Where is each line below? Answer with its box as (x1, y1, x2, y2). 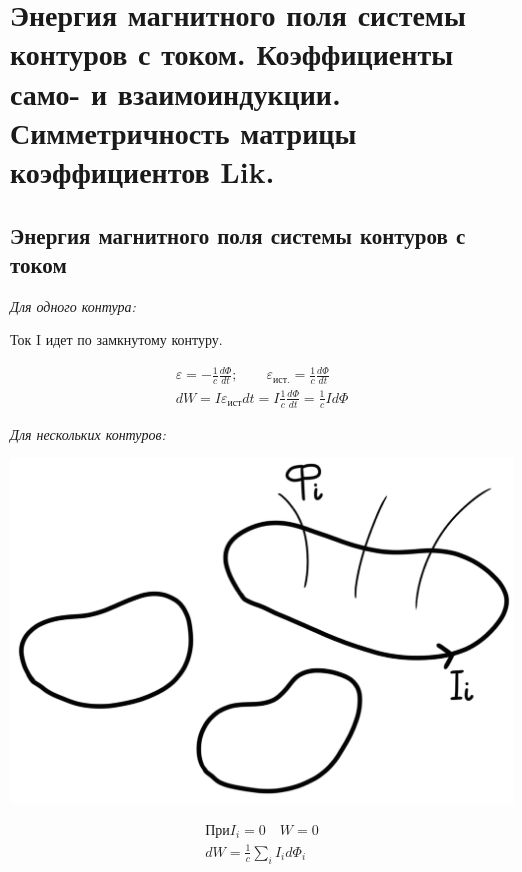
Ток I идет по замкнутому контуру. (10, 329, 223, 350)
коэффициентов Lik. (10, 150, 275, 191)
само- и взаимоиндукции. (10, 72, 341, 113)
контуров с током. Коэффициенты (10, 33, 454, 74)
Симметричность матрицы (10, 111, 357, 152)
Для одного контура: (10, 295, 136, 316)
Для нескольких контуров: (10, 423, 166, 444)
